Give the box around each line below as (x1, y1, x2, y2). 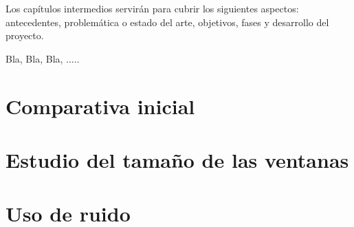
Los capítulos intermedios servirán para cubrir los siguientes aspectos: (5, 1, 299, 15)
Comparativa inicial (5, 91, 195, 120)
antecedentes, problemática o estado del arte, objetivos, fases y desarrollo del (5, 14, 329, 29)
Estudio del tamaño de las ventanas (5, 145, 349, 173)
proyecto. (5, 28, 44, 43)
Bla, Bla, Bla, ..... (5, 51, 80, 65)
